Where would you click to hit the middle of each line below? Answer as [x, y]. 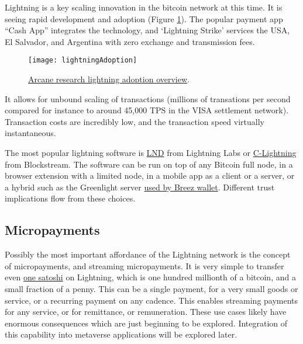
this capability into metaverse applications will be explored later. [121, 334]
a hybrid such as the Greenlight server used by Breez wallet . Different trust [140, 187]
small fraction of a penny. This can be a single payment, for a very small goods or [151, 288]
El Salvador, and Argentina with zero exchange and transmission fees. [130, 41]
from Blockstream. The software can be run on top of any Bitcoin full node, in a [149, 164]
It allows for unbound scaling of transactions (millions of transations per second [148, 98]
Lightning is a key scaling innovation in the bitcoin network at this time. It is [144, 7]
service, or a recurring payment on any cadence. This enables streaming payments [151, 300]
